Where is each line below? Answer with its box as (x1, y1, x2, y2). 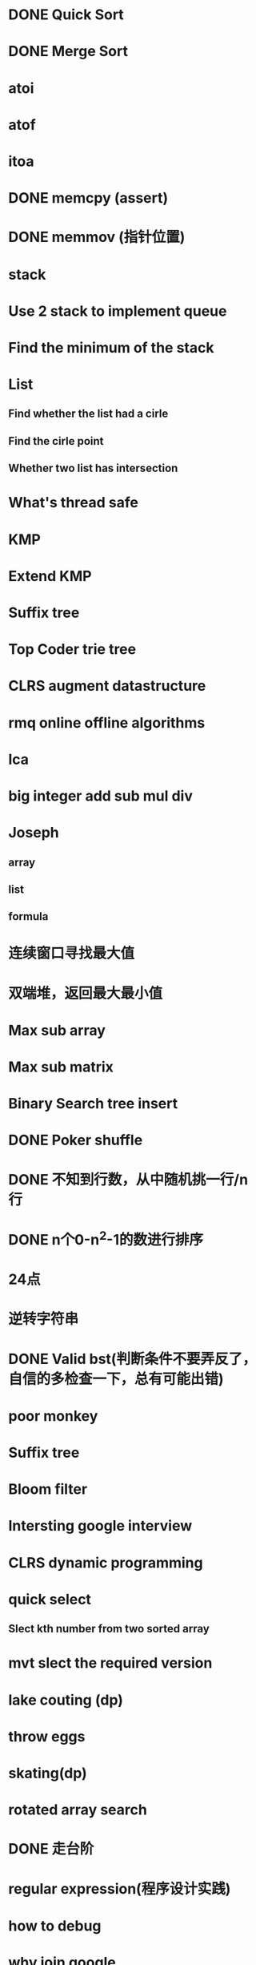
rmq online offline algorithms (8, 713, 206, 732)
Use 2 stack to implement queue (8, 302, 227, 320)
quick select (8, 1590, 92, 1608)
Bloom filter (8, 1480, 88, 1499)
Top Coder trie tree (8, 640, 137, 659)
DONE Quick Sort (8, 6, 124, 24)
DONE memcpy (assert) (8, 189, 169, 208)
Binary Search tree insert (8, 1095, 178, 1113)
